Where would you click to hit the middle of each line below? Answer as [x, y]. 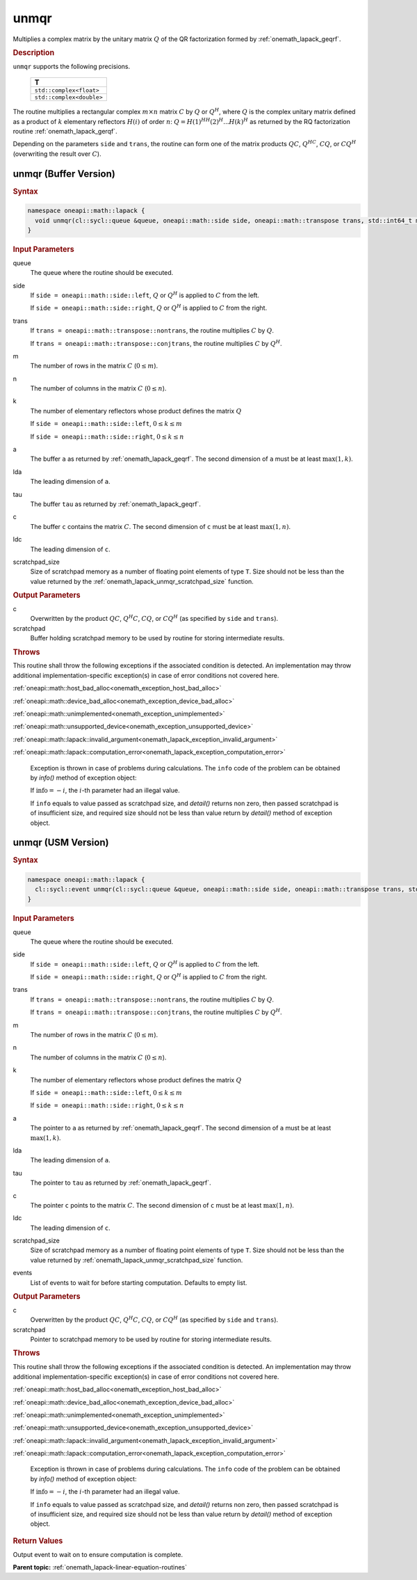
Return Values [38, 1540]
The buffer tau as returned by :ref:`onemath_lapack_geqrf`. [116, 504]
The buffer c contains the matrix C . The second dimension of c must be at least [144, 526]
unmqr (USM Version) [61, 843]
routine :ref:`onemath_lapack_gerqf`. [65, 131]
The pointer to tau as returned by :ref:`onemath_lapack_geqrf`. [121, 1183]
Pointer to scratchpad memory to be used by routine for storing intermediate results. [151, 1339]
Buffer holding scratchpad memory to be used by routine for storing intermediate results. [157, 638]
